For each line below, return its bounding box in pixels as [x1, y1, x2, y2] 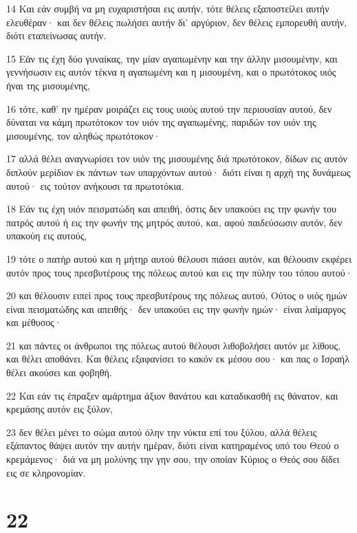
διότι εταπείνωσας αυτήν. [6, 28, 107, 43]
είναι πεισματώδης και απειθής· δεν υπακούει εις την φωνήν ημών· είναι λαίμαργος [6, 301, 346, 316]
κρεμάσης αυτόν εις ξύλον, [6, 402, 113, 416]
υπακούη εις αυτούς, [6, 228, 87, 243]
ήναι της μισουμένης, [6, 78, 90, 92]
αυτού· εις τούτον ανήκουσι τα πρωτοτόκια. [6, 178, 184, 193]
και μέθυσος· [6, 315, 62, 329]
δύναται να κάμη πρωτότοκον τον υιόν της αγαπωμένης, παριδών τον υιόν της [6, 115, 316, 129]
